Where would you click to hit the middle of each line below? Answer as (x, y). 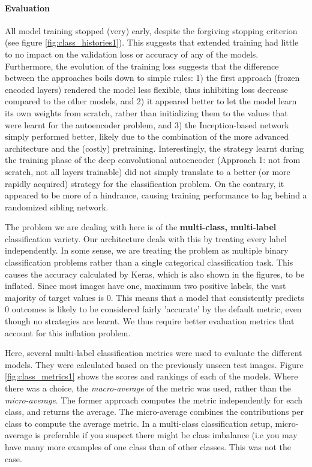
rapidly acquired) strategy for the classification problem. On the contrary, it (145, 183)
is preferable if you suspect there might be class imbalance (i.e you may (166, 435)
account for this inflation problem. (68, 332)
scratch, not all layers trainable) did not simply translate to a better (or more (148, 171)
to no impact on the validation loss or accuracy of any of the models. (132, 54)
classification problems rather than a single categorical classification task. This (149, 262)
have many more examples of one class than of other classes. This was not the (148, 446)
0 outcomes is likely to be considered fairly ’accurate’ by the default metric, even (153, 309)
